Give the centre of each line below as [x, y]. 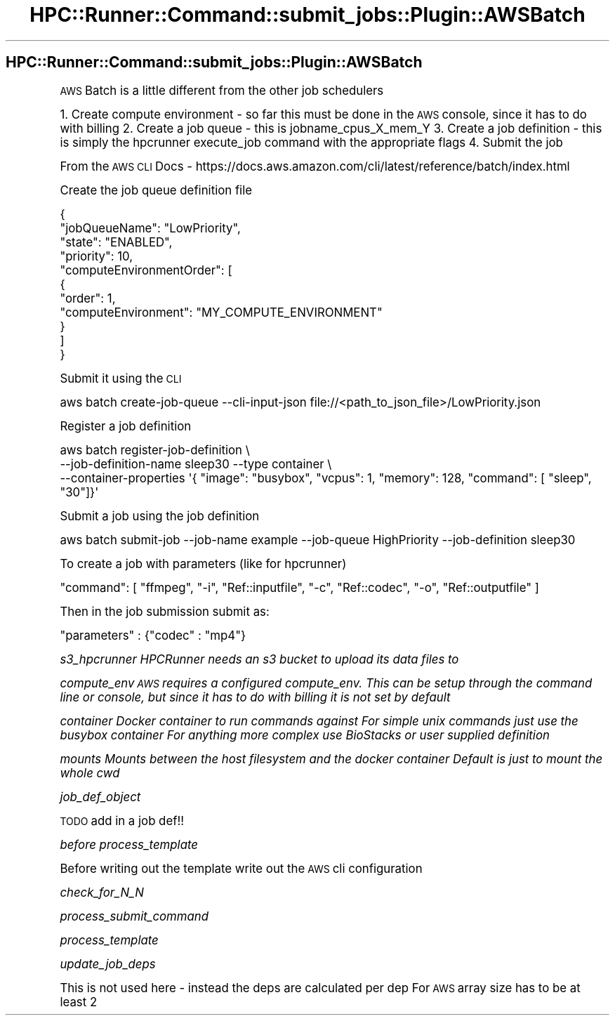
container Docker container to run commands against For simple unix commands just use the [319, 721]
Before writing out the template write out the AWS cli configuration [241, 868]
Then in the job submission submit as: [165, 611]
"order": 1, [88, 298]
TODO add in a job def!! [122, 821]
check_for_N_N [102, 892]
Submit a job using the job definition [160, 516]
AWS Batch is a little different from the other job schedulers [222, 90]
